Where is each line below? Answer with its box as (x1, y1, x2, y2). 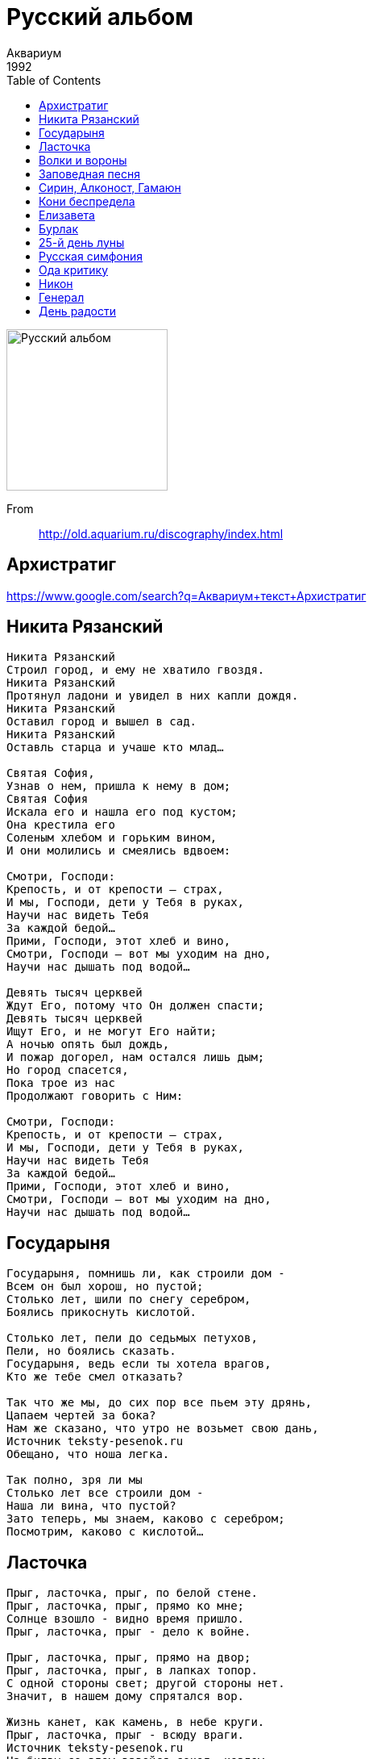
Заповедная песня (39, 166, 140, 181)
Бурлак (39, 221, 78, 236)
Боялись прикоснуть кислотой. (6, 1306, 197, 1319)
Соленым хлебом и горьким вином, (6, 831, 218, 845)
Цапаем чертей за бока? (6, 1409, 156, 1423)
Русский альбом (6, 3, 193, 31)
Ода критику (39, 262, 109, 277)
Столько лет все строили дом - (6, 1486, 204, 1500)
